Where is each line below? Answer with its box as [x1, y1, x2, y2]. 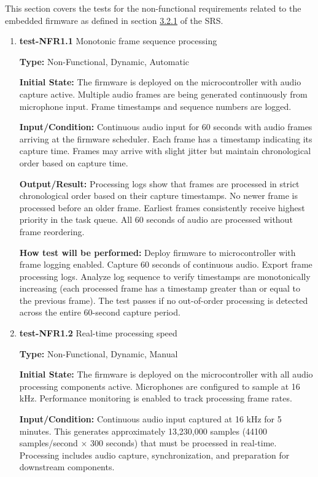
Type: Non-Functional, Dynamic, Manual [19, 347, 178, 360]
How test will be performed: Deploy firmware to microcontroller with [19, 246, 296, 258]
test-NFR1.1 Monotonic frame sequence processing [19, 34, 217, 47]
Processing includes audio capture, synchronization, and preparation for [19, 448, 290, 461]
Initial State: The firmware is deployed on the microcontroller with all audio [19, 368, 313, 381]
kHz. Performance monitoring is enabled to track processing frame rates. [19, 392, 292, 405]
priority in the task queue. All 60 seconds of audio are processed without [19, 213, 293, 226]
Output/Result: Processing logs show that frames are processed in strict [19, 177, 300, 190]
